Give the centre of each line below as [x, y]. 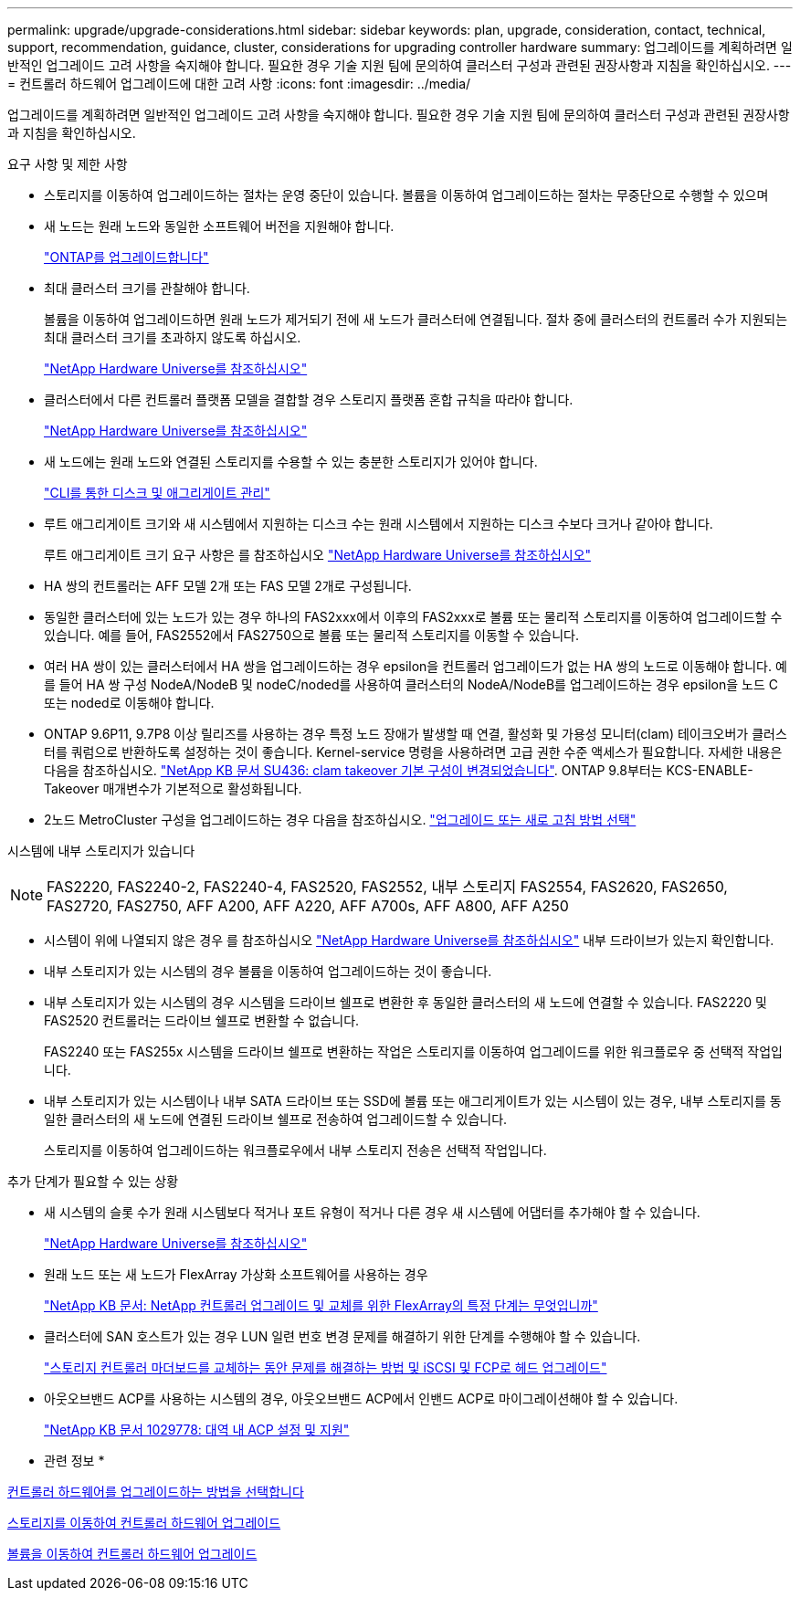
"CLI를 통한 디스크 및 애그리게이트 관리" [157, 493]
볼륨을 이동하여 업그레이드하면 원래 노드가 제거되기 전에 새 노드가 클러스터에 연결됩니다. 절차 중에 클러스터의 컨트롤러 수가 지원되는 [416, 319]
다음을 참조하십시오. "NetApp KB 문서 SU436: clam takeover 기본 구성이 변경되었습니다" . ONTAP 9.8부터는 [353, 770]
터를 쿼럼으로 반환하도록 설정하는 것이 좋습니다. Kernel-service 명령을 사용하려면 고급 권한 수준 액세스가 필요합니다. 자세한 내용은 [413, 752]
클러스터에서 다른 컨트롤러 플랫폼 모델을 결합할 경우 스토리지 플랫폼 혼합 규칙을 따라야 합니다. [309, 399]
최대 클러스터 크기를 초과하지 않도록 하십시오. [173, 337]
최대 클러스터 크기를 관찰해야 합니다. [147, 288]
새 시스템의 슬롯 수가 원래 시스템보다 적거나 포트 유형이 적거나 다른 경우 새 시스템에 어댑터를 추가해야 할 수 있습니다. [372, 1212]
